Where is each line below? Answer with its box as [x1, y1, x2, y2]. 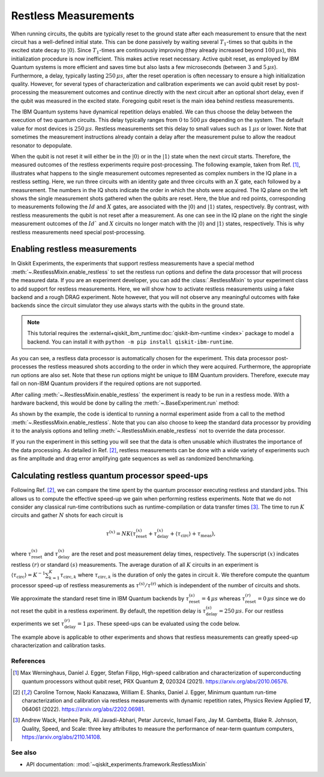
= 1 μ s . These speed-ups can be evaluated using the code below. [77, 620, 240, 627]
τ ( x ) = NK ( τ [106, 529, 136, 537]
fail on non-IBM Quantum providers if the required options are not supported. [11, 380, 202, 387]
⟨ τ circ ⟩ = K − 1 [11, 570, 46, 579]
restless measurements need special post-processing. [11, 228, 146, 235]
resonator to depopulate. [11, 142, 73, 149]
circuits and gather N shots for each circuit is [11, 512, 124, 519]
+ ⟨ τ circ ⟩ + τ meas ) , [170, 530, 216, 539]
